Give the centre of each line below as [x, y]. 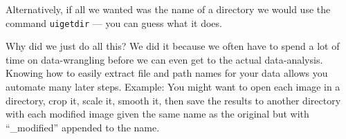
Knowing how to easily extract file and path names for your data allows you [167, 73]
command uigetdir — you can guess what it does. [114, 22]
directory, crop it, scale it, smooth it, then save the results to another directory [173, 100]
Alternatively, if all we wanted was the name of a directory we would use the [168, 9]
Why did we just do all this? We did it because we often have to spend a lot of [173, 46]
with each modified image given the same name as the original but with [157, 114]
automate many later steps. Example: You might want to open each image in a [173, 87]
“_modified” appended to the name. [83, 127]
